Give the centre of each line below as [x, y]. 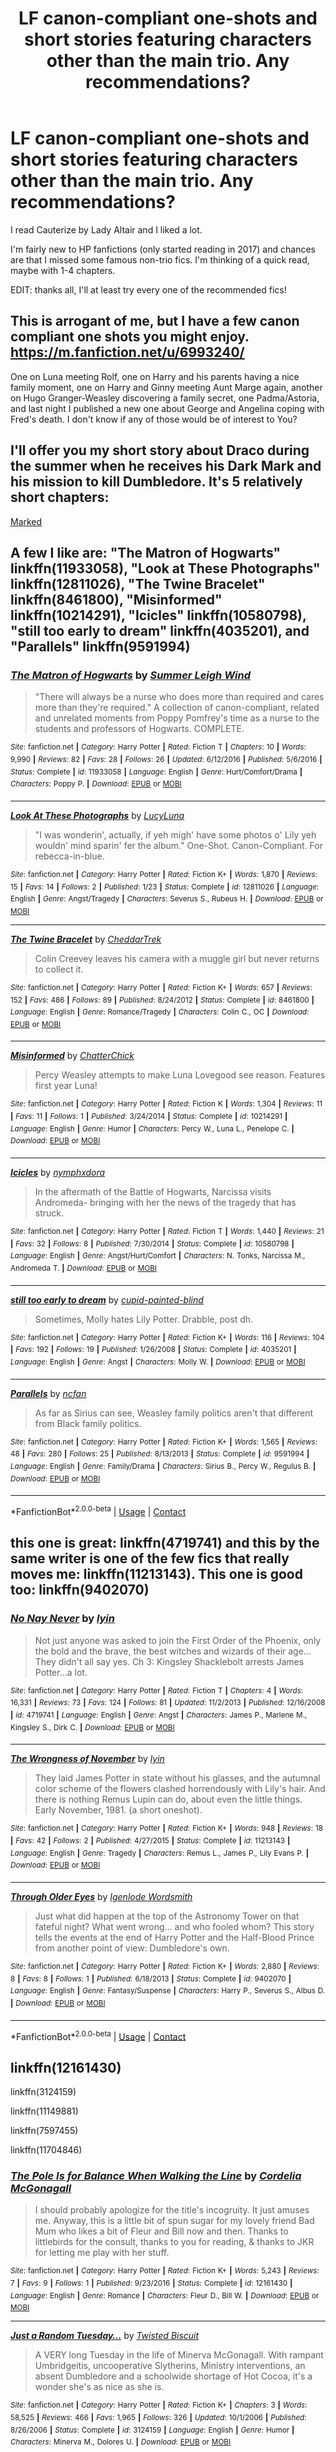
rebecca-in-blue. [69, 856]
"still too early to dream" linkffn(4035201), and [160, 630]
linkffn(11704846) [46, 2150]
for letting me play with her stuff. [102, 2253]
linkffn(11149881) [44, 2111]
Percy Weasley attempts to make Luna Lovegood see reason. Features [180, 1075]
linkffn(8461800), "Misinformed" [116, 599]
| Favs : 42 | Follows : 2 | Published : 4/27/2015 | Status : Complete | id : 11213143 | [150, 1840]
